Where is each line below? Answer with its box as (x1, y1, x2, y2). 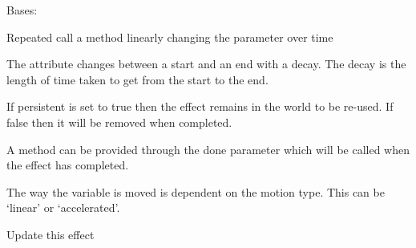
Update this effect (6, 226, 95, 242)
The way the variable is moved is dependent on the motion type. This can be (6, 183, 385, 200)
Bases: (6, 2, 38, 18)
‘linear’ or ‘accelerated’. (6, 199, 120, 216)
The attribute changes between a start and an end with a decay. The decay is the (6, 55, 406, 72)
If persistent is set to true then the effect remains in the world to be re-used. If (6, 98, 394, 115)
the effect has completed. (6, 157, 129, 173)
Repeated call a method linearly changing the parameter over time (6, 28, 333, 45)
